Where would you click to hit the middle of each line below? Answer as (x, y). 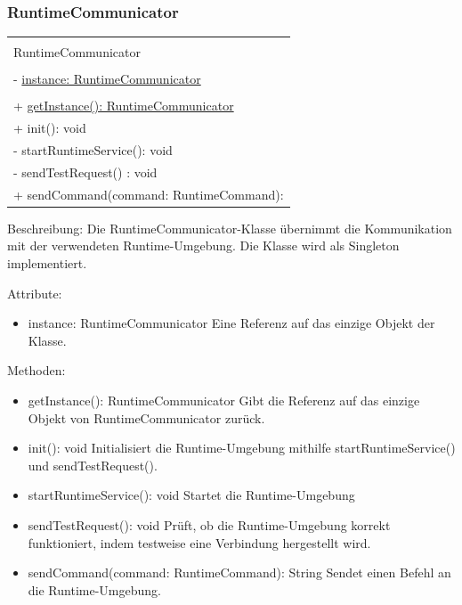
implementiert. (47, 263)
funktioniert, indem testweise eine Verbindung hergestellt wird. (199, 542)
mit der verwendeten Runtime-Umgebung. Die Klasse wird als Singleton (203, 245)
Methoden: (36, 370)
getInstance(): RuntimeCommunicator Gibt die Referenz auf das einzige (224, 401)
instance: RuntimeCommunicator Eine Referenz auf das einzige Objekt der (231, 323)
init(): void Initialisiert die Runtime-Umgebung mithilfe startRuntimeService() (242, 448)
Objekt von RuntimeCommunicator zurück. (146, 417)
